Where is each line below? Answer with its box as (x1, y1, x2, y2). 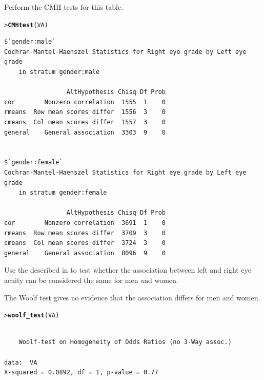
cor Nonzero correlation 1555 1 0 (4, 98, 166, 106)
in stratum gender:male (18, 68, 100, 76)
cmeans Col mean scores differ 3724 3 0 (4, 239, 166, 247)
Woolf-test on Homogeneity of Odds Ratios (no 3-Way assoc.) (18, 338, 232, 346)
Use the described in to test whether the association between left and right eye (4, 264, 251, 275)
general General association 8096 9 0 (4, 249, 166, 257)
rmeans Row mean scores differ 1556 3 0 (4, 108, 166, 116)
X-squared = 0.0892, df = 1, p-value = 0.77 (4, 369, 158, 376)
